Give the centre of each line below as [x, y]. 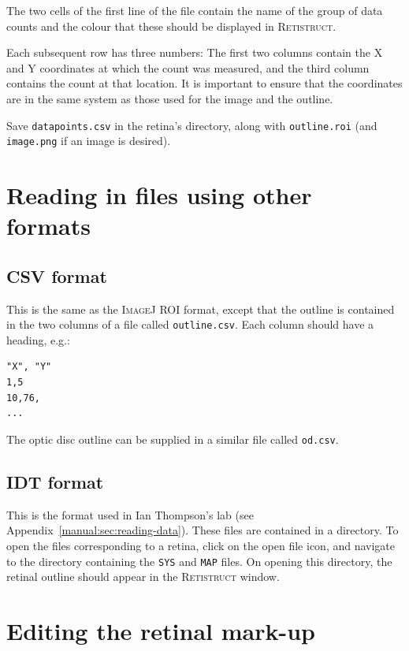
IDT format [55, 481]
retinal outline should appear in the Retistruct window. [143, 577]
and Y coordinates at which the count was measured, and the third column [188, 67]
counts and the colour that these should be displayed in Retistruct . [171, 26]
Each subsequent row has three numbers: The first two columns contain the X [195, 52]
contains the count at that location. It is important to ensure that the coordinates [204, 83]
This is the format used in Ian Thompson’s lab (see [130, 514]
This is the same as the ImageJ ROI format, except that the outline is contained [201, 309]
